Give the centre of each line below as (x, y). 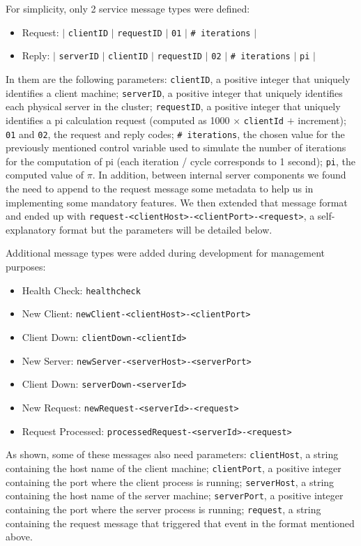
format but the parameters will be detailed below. (166, 229)
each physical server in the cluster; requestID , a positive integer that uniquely (173, 106)
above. (19, 537)
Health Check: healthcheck (81, 290)
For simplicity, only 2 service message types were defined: (128, 8)
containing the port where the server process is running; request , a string (163, 509)
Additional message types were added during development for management (166, 253)
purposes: (26, 267)
